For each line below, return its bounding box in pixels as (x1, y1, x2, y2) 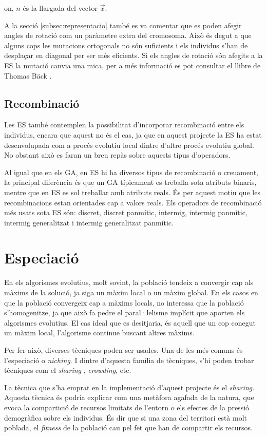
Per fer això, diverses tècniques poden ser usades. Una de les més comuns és (4, 344, 243, 355)
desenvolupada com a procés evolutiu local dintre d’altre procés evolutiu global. (4, 139, 254, 150)
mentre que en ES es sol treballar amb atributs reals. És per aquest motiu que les (4, 186, 260, 197)
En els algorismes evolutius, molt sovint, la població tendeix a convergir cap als (4, 277, 254, 288)
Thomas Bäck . (4, 70, 52, 81)
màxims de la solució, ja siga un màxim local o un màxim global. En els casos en (4, 287, 258, 298)
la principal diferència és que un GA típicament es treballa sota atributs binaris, (4, 177, 257, 187)
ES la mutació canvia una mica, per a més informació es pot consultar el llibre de (4, 60, 261, 70)
